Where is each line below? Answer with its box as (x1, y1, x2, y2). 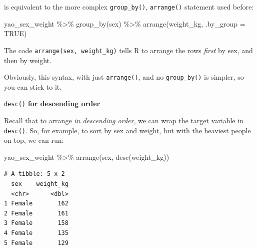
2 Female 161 (4, 209, 68, 217)
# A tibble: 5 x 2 (4, 170, 65, 178)
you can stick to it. (4, 81, 62, 92)
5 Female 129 (4, 239, 68, 246)
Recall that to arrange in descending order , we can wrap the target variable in (4, 115, 243, 125)
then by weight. (4, 55, 51, 65)
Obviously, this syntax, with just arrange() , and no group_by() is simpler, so (4, 72, 244, 82)
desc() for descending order (4, 98, 100, 109)
